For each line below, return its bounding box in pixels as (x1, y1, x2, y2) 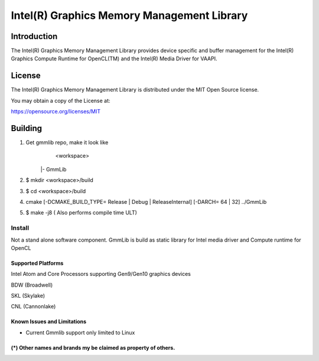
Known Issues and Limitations (11, 318, 87, 325)
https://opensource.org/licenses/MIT (11, 108, 100, 115)
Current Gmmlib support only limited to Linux (25, 329, 135, 336)
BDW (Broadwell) (11, 281, 53, 288)
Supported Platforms (11, 259, 64, 266)
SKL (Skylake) (11, 292, 45, 300)
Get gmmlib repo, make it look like (25, 139, 109, 146)
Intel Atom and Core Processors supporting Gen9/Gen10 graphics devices (11, 271, 191, 278)
